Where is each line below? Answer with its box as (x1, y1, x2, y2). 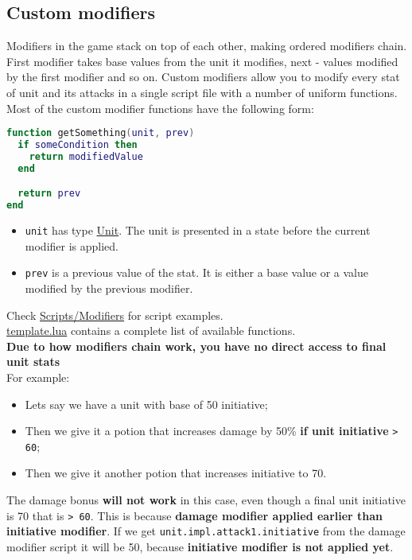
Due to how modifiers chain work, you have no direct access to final (6, 337, 387, 354)
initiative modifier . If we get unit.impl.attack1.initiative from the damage (6, 523, 406, 539)
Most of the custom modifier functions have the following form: (6, 99, 314, 116)
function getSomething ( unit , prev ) (6, 127, 195, 139)
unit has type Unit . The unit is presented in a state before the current (25, 222, 371, 239)
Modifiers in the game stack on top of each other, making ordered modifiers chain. (6, 37, 407, 54)
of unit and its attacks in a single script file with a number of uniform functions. (6, 84, 398, 100)
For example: (6, 368, 70, 385)
